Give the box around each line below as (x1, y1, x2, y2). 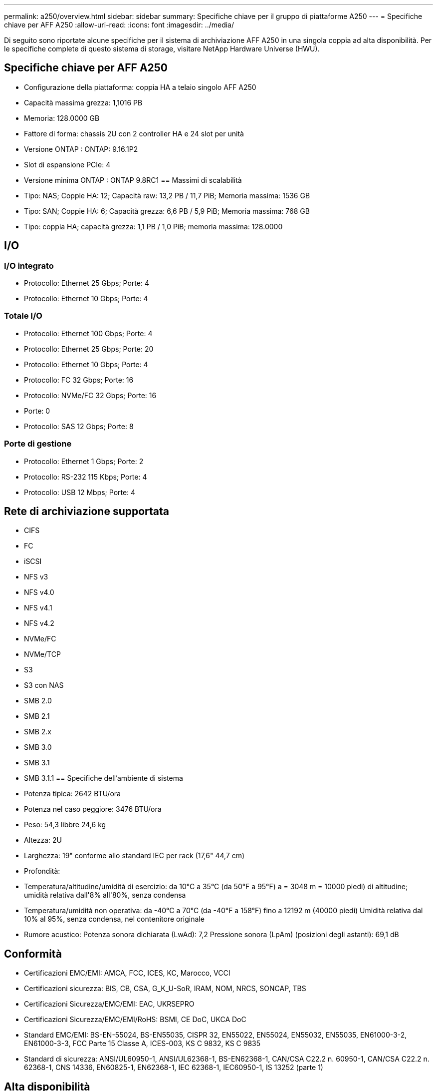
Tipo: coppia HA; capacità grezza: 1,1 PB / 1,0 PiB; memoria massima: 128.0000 (24, 222, 283, 231)
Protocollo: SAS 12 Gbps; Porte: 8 (24, 422, 134, 431)
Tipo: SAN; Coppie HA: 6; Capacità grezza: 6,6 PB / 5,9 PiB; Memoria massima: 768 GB (24, 206, 310, 215)
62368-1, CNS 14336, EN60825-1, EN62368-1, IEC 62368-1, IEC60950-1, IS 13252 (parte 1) (24, 1063, 323, 1072)
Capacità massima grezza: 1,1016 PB (24, 98, 143, 107)
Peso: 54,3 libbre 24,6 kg (24, 820, 106, 829)
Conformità (4, 947, 62, 960)
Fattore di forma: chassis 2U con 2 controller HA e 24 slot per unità (24, 129, 244, 138)
